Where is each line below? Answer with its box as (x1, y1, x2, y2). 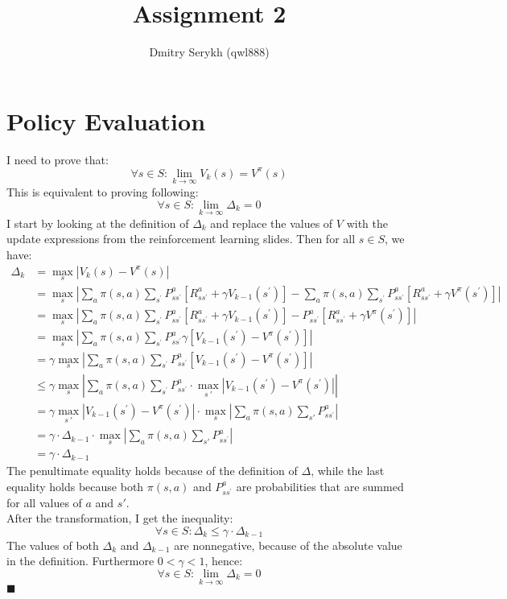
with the (346, 214, 388, 231)
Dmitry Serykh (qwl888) (149, 43, 270, 60)
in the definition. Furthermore (6, 552, 155, 569)
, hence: (204, 552, 243, 569)
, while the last (311, 462, 385, 479)
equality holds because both (6, 477, 144, 494)
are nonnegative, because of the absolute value (174, 536, 402, 553)
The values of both (6, 536, 99, 553)
